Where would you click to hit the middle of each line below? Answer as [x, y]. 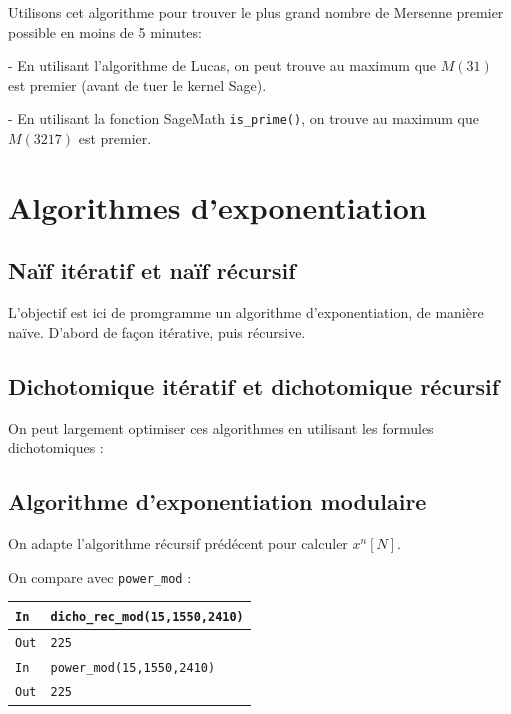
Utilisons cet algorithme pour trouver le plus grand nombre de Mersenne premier [256, 12]
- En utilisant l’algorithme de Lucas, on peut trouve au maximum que [222, 65]
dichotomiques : [56, 447]
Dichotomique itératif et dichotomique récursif [254, 385]
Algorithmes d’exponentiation [217, 206]
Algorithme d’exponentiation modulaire [217, 501]
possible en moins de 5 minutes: [105, 31]
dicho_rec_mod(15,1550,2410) [147, 616]
